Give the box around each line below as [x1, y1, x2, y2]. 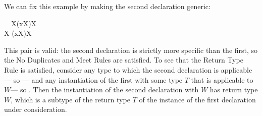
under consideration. [4, 104, 67, 114]
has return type [209, 84, 258, 95]
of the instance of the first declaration [139, 94, 256, 104]
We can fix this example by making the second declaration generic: [4, 1, 211, 11]
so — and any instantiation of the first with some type [13, 74, 183, 85]
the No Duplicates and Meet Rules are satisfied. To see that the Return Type [4, 54, 243, 65]
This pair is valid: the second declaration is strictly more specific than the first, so [4, 44, 258, 55]
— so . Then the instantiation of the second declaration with [11, 84, 199, 95]
